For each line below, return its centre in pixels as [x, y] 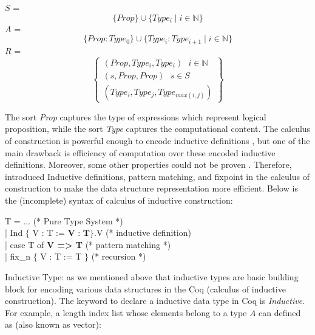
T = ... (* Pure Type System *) [64, 220]
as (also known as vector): [53, 324]
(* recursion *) [119, 256]
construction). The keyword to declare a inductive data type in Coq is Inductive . [155, 301]
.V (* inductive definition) [143, 233]
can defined [280, 312]
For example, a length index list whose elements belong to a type [126, 312]
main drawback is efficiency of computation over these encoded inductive [140, 152]
